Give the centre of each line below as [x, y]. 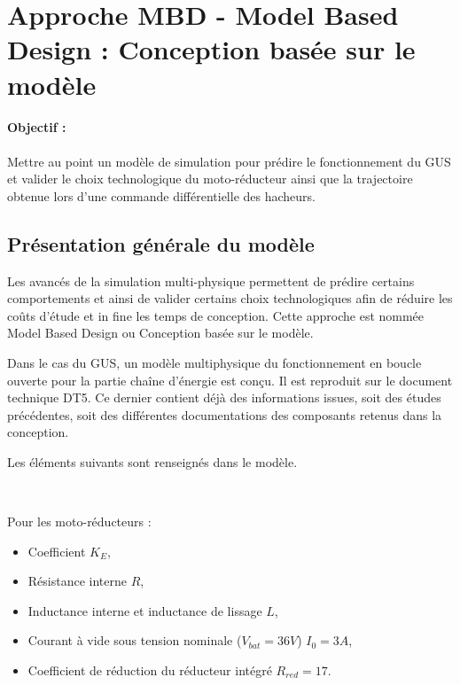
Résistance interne [77, 581]
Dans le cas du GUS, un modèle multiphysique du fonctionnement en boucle [214, 362]
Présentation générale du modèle [161, 243]
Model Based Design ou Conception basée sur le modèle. [160, 333]
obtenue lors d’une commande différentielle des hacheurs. [161, 195]
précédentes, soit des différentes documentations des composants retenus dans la [225, 414]
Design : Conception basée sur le [211, 49]
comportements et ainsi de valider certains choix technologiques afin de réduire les [230, 298]
